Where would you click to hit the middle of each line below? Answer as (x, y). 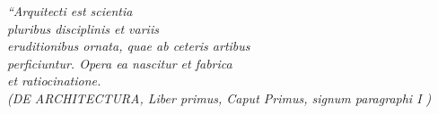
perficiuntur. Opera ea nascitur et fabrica (120, 63)
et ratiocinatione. (54, 81)
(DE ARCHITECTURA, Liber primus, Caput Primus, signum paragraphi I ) (219, 98)
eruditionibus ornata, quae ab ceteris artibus (129, 46)
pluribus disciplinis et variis (83, 28)
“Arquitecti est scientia (70, 11)
